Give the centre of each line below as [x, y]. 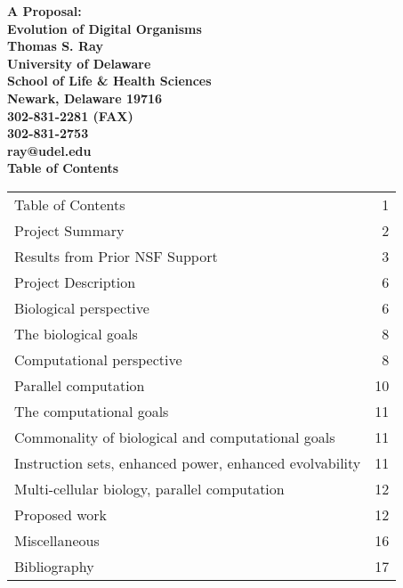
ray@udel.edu [49, 150]
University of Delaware [79, 63]
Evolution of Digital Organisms [105, 28]
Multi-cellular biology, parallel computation [149, 488]
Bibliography [54, 566]
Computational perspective [98, 359]
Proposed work [60, 514]
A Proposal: [44, 11]
